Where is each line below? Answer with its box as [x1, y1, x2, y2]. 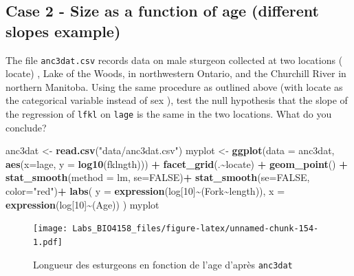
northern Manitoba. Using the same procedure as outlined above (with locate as [5, 79, 343, 94]
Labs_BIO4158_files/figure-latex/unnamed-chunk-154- [72, 224, 319, 234]
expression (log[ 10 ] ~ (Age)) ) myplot [5, 197, 159, 211]
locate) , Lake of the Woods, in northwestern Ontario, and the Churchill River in [5, 66, 346, 81]
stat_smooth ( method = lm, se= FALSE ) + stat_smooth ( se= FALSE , [5, 170, 310, 184]
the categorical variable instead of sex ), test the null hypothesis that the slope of [5, 93, 348, 107]
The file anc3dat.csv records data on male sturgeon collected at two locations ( [5, 52, 343, 67]
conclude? [5, 120, 47, 134]
